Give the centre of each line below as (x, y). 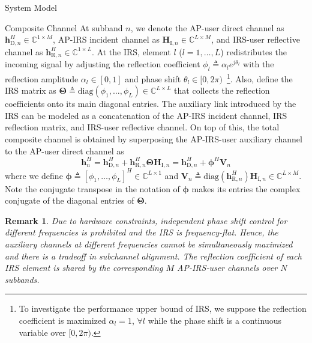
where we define (34, 175)
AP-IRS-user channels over (227, 268)
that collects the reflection (222, 90)
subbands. (22, 279)
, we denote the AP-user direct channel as (207, 27)
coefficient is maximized (62, 320)
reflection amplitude (42, 78)
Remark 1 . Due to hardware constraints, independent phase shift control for (146, 220)
